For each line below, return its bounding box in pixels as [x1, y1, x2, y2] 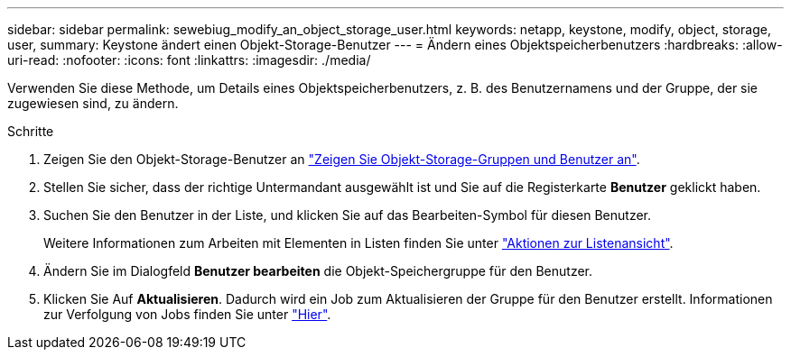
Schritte [7, 124, 54, 139]
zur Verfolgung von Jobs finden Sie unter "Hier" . [43, 307, 331, 322]
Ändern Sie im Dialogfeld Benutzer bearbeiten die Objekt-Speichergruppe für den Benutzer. [43, 263, 593, 279]
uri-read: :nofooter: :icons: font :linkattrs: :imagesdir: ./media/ [7, 52, 371, 68]
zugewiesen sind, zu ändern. [7, 96, 179, 111]
